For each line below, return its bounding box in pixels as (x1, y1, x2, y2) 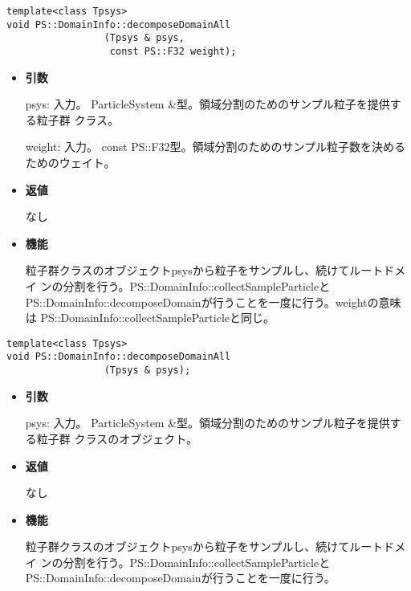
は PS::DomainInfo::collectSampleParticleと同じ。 (25, 309, 275, 326)
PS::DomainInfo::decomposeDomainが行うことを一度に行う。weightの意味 (25, 293, 401, 310)
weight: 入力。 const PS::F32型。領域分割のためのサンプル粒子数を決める (25, 138, 406, 155)
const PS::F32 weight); (109, 45, 237, 57)
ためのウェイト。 (25, 154, 116, 170)
